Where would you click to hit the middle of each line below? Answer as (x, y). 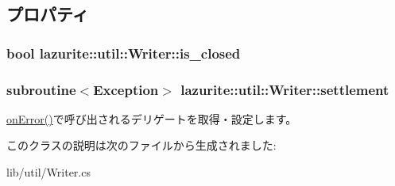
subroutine (41, 89)
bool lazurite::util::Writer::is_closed (124, 53)
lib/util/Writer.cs (48, 172)
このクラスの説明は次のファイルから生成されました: (141, 145)
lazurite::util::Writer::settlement (285, 89)
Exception (126, 89)
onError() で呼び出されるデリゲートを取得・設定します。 (152, 118)
